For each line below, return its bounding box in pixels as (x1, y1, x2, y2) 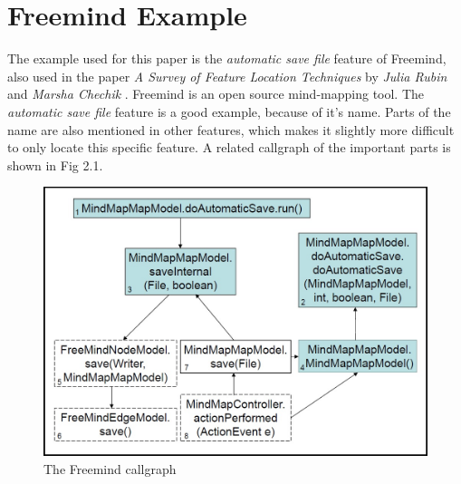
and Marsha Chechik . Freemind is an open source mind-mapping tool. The (7, 84, 425, 103)
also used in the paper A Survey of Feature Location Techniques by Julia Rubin (7, 66, 447, 85)
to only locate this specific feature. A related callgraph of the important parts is (7, 138, 451, 157)
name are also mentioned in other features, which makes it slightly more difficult (7, 120, 455, 139)
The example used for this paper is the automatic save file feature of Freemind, (7, 49, 447, 68)
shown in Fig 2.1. (7, 155, 103, 174)
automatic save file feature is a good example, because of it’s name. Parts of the (7, 102, 451, 121)
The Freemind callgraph (43, 459, 177, 478)
